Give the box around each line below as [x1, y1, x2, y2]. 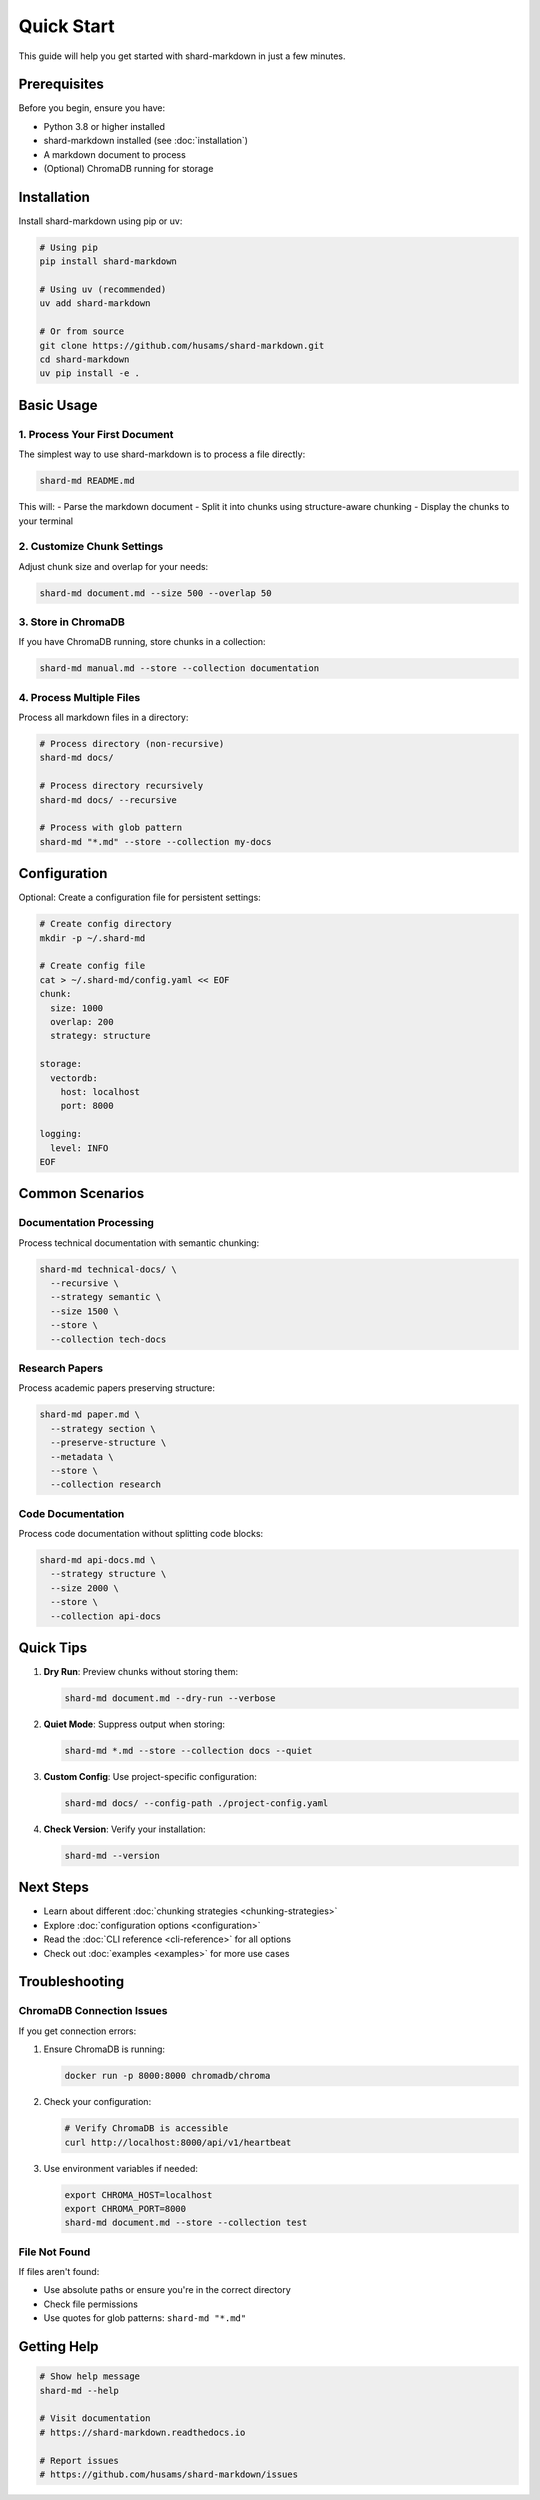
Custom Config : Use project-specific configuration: [43, 1771, 257, 1783]
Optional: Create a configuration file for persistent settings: [18, 891, 262, 904]
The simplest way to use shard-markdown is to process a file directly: [18, 448, 306, 460]
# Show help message [39, 2371, 140, 2382]
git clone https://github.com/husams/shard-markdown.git [39, 340, 325, 351]
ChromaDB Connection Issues [18, 2004, 168, 2018]
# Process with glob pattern [39, 822, 183, 834]
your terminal [18, 515, 74, 527]
